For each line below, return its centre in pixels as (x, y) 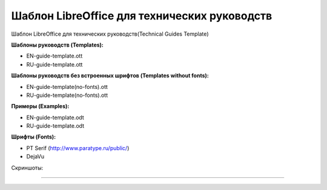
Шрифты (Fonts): (34, 137)
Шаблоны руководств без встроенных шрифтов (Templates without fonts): (110, 76)
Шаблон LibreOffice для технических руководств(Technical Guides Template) (110, 34)
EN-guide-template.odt (55, 117)
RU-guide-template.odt (55, 126)
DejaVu (35, 157)
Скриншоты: (27, 168)
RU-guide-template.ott (54, 64)
